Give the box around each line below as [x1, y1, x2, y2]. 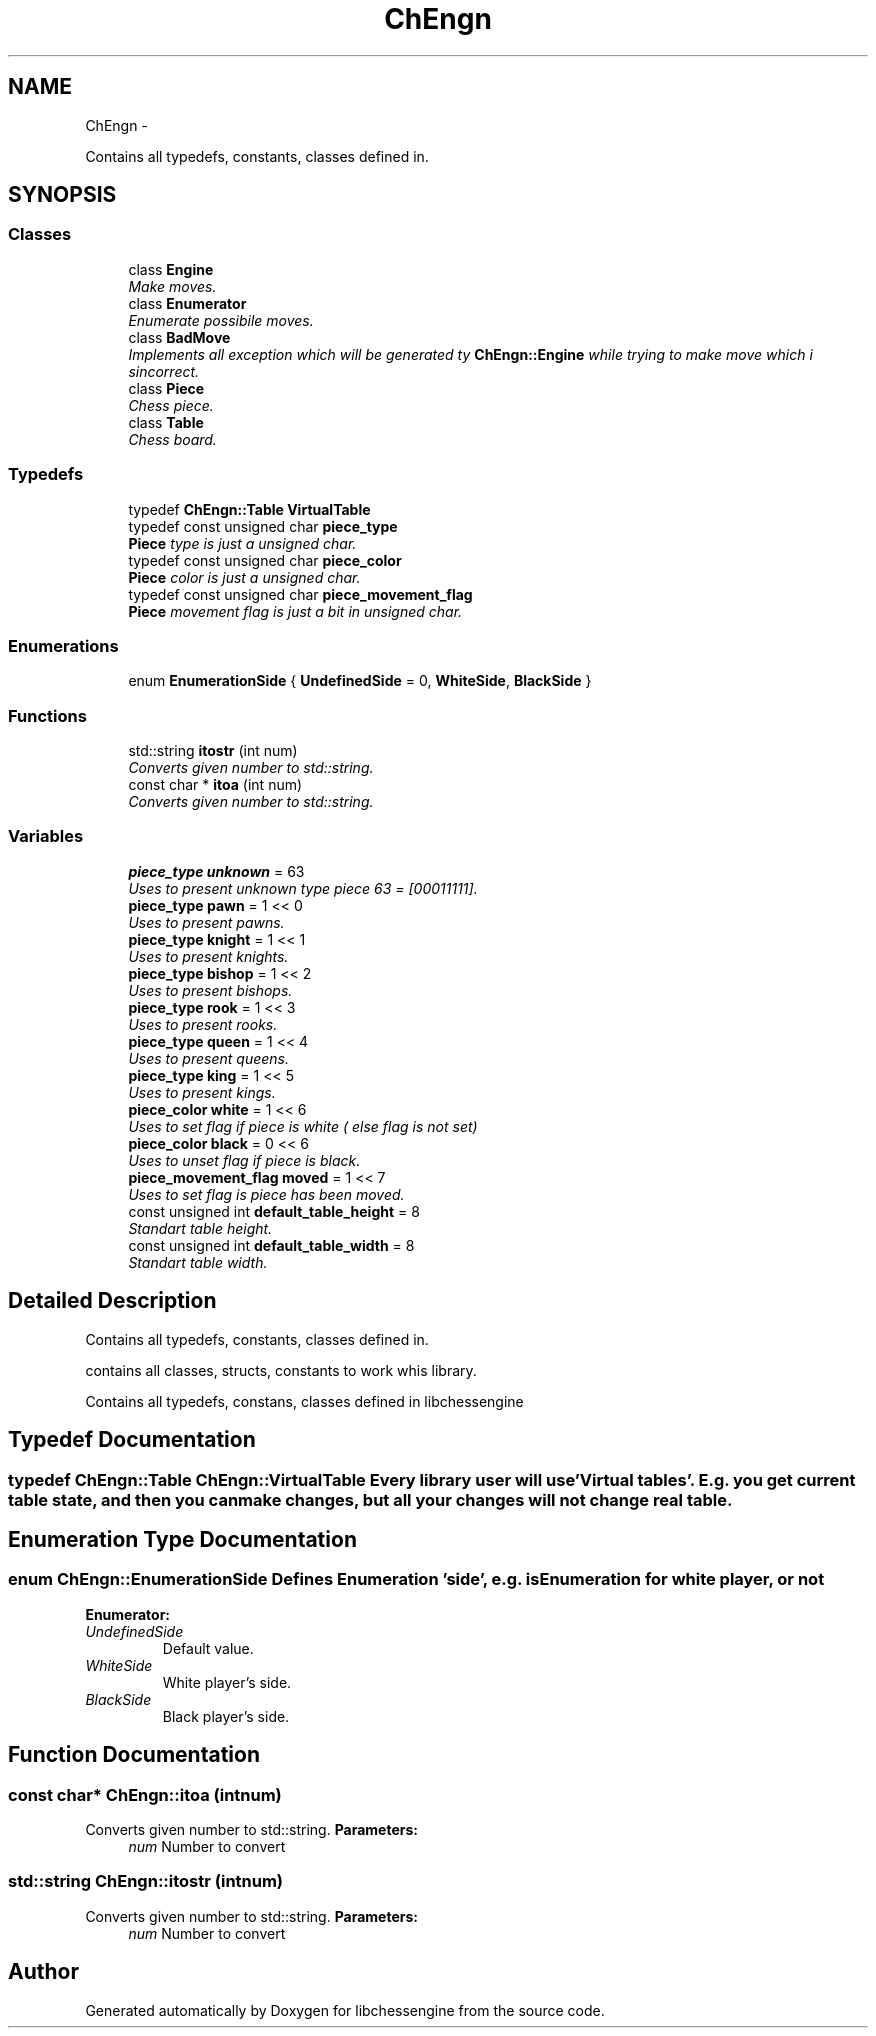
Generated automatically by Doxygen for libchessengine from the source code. [85, 2001, 605, 2019]
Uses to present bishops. [128, 981, 293, 999]
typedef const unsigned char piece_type [128, 517, 398, 535]
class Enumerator [128, 294, 247, 312]
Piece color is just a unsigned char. [128, 568, 361, 586]
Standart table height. [128, 1219, 273, 1237]
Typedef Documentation [8, 1427, 256, 1453]
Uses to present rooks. [128, 1015, 278, 1033]
